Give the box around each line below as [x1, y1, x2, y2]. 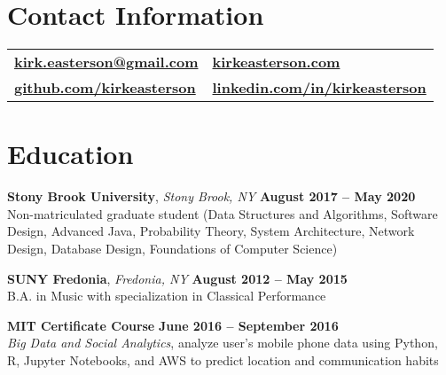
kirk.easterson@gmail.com [14, 51, 199, 73]
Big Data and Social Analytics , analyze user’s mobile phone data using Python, [7, 333, 438, 352]
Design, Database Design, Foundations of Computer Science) [7, 239, 338, 258]
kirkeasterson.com [212, 51, 340, 73]
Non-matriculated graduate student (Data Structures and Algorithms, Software [7, 204, 438, 223]
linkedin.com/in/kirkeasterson [212, 77, 426, 98]
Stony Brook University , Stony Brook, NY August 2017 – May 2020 [7, 187, 416, 206]
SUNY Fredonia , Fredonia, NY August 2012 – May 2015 [7, 269, 348, 287]
